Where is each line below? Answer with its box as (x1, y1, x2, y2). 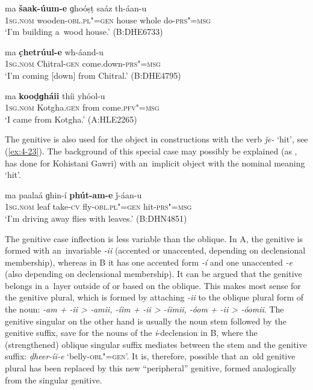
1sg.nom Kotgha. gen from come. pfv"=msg (5, 101, 160, 114)
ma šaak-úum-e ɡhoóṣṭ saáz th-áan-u (5, 2, 147, 14)
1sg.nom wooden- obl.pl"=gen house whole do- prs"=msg (5, 13, 211, 26)
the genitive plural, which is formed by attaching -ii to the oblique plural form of (5, 291, 304, 303)
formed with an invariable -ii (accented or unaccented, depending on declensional (5, 244, 306, 257)
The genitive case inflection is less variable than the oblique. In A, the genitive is (5, 232, 303, 245)
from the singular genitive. (5, 373, 102, 386)
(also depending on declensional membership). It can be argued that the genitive (5, 267, 302, 280)
